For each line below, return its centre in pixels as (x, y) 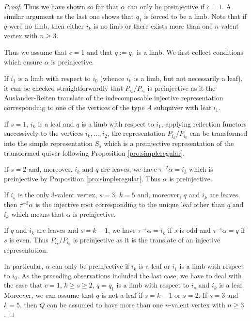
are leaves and (57, 230)
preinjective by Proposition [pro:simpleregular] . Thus (82, 178)
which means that (38, 214)
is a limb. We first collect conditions (190, 52)
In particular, (24, 266)
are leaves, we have (129, 169)
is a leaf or (154, 266)
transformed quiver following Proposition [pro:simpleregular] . (94, 152)
